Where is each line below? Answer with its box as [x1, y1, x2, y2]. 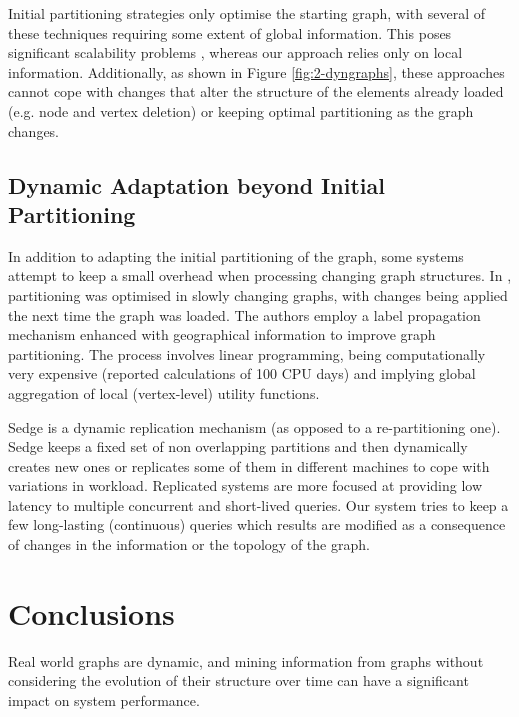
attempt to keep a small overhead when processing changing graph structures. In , [8, 265, 512, 286]
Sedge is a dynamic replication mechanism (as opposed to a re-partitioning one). [8, 416, 501, 437]
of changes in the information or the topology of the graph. [8, 534, 370, 555]
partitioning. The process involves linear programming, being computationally [8, 343, 486, 364]
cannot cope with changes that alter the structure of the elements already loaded [8, 81, 504, 102]
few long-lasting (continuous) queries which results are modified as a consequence [8, 514, 506, 535]
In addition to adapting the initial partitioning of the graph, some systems [8, 245, 464, 266]
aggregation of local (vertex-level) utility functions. [8, 382, 320, 403]
